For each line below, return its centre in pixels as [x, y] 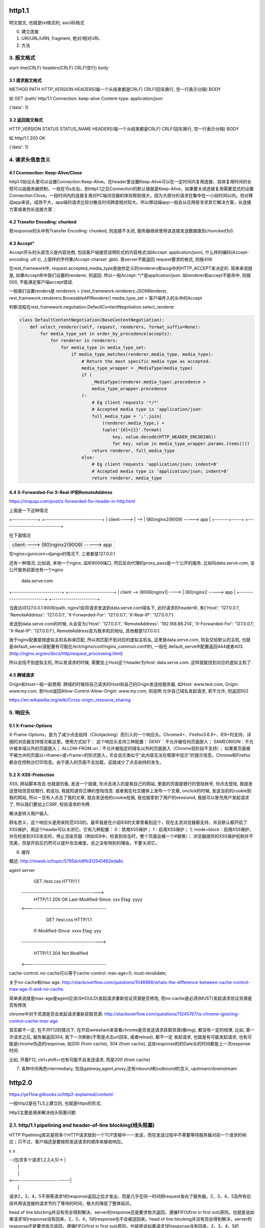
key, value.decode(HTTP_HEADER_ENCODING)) [164, 437]
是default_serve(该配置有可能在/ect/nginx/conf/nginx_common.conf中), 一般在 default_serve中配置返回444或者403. [126, 646]
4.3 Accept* [22, 244]
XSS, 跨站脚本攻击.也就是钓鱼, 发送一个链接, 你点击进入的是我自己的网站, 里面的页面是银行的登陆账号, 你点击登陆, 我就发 [131, 784]
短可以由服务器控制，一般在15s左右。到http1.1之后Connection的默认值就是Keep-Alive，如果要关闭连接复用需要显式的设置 [132, 189]
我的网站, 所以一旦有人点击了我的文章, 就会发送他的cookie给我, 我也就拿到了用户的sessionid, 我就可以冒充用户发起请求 [129, 798]
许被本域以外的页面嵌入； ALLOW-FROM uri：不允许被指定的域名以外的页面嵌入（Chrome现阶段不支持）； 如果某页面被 [130, 749]
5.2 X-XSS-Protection [32, 775]
